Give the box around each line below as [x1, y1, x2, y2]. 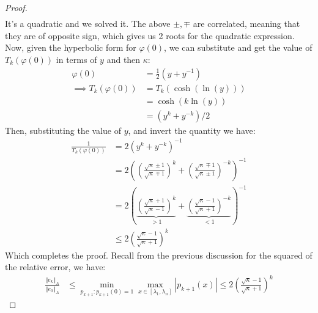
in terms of [56, 53, 97, 65]
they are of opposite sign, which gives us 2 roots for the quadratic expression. [5, 29, 295, 42]
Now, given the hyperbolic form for [5, 41, 136, 54]
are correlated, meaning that [193, 17, 300, 30]
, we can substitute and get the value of [164, 41, 312, 54]
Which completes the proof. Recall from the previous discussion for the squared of [5, 248, 312, 261]
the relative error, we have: [5, 260, 106, 273]
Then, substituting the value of [5, 123, 121, 136]
